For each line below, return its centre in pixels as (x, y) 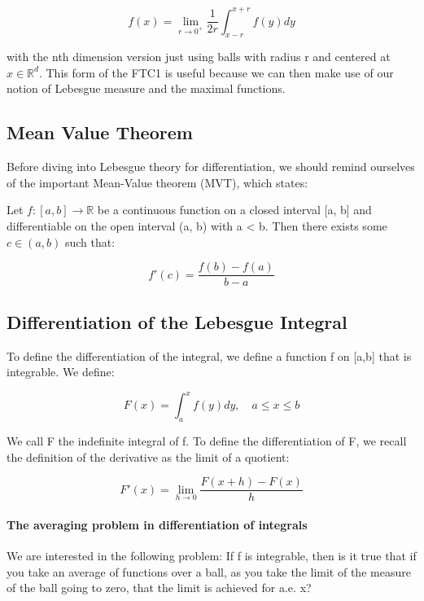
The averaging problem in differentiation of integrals (157, 524)
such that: (90, 241)
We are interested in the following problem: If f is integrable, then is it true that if (212, 556)
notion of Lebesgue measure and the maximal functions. (146, 88)
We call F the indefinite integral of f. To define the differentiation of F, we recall (207, 441)
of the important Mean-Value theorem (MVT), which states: (157, 182)
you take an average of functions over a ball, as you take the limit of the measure (209, 571)
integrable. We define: (61, 372)
